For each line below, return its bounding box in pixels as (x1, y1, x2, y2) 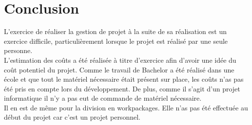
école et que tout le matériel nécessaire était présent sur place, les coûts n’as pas (4, 74, 244, 84)
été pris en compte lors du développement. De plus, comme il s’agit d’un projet (4, 83, 240, 93)
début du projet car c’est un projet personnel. (4, 112, 140, 122)
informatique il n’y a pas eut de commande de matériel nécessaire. (4, 93, 202, 103)
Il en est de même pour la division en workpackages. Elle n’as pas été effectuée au (4, 102, 248, 112)
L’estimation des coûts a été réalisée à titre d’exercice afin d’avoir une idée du (4, 54, 236, 65)
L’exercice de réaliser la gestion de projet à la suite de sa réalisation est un (4, 26, 227, 36)
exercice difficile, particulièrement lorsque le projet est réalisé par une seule (4, 36, 228, 46)
